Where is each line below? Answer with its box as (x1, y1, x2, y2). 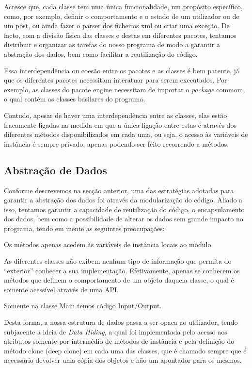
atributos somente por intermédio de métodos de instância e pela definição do (4, 336, 235, 346)
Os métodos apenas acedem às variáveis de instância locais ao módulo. (4, 239, 213, 250)
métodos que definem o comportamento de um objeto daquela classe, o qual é (4, 275, 234, 285)
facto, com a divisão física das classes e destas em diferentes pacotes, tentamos (4, 30, 236, 40)
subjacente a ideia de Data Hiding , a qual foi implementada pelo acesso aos (4, 326, 227, 336)
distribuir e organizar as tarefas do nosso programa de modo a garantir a (4, 39, 220, 50)
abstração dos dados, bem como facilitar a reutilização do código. (4, 49, 198, 59)
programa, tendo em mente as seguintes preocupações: (4, 223, 165, 233)
